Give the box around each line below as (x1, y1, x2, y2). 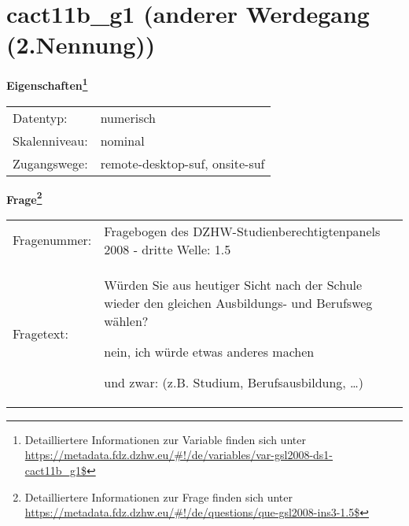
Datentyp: (13, 108, 68, 127)
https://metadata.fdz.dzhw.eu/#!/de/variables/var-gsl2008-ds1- (24, 446, 333, 463)
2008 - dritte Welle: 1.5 (104, 239, 231, 258)
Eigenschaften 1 (6, 75, 88, 93)
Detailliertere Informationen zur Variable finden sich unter (24, 431, 306, 447)
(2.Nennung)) (6, 28, 156, 61)
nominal (100, 131, 145, 150)
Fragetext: (13, 324, 68, 343)
